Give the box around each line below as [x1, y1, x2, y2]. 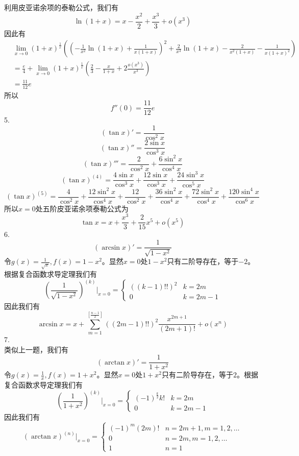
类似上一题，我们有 [4, 344, 68, 354]
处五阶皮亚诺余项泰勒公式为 [35, 203, 129, 213]
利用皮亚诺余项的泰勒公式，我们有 [4, 2, 118, 12]
